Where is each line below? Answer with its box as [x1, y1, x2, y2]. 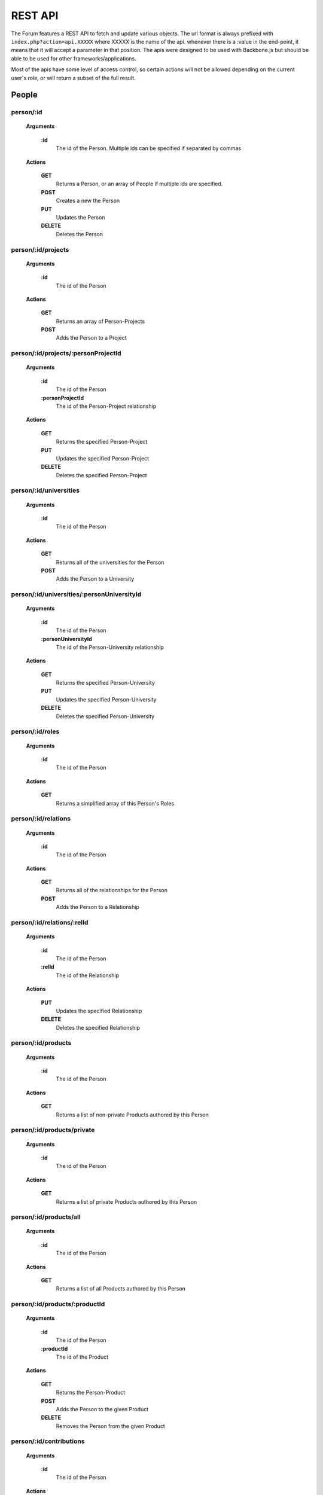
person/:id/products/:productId [11, 1300, 105, 1308]
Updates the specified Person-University [56, 695, 157, 703]
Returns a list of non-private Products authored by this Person [56, 1111, 209, 1118]
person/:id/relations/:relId [11, 919, 89, 926]
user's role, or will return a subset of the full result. [11, 74, 136, 81]
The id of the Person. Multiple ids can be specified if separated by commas [56, 145, 242, 152]
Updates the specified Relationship [56, 1007, 142, 1014]
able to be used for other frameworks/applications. [11, 54, 137, 62]
